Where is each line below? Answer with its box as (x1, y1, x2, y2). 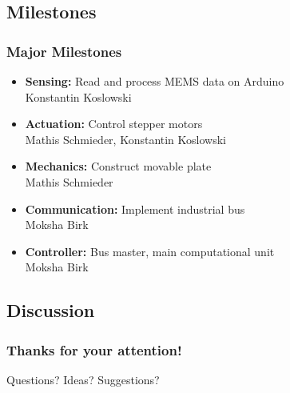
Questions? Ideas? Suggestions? (6, 371, 160, 387)
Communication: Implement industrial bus (25, 200, 245, 217)
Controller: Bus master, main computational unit (25, 243, 275, 259)
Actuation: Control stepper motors (25, 115, 203, 132)
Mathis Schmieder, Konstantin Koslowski (25, 130, 226, 147)
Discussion (6, 298, 95, 323)
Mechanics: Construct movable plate (25, 158, 212, 174)
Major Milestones (6, 41, 122, 61)
